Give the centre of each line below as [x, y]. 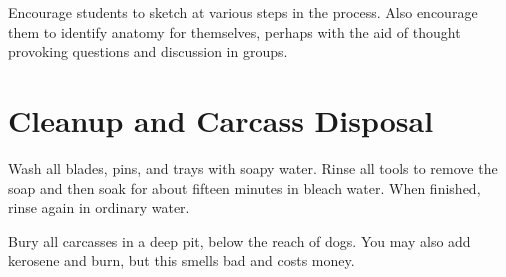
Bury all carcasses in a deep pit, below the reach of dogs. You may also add [239, 240]
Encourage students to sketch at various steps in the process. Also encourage [243, 12]
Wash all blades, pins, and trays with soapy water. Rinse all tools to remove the [253, 167]
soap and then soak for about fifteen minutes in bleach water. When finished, [244, 187]
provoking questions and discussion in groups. [148, 51]
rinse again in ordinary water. [99, 207]
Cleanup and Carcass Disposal [221, 119]
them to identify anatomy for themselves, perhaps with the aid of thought [234, 31]
